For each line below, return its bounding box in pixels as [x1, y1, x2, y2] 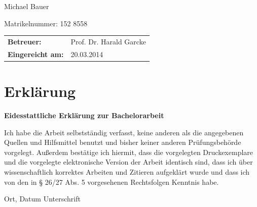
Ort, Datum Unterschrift [4, 193, 81, 204]
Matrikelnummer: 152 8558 [4, 18, 88, 28]
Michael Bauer [4, 1, 49, 11]
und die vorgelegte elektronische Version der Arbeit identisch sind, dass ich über [4, 157, 253, 167]
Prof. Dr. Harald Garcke [70, 36, 146, 46]
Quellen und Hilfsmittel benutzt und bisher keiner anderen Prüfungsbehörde [4, 137, 241, 147]
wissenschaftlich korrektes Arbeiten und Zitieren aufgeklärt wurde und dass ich [4, 166, 250, 177]
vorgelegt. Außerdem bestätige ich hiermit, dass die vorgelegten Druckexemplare [4, 146, 253, 157]
